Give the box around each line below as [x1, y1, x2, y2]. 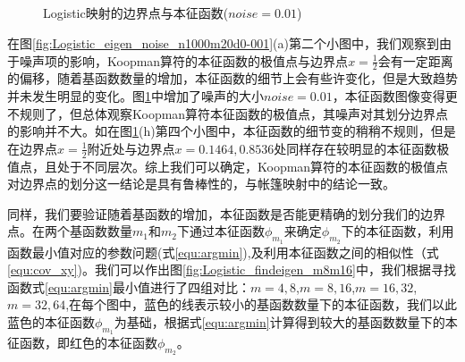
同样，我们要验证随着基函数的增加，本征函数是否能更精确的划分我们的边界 [7, 204, 445, 223]
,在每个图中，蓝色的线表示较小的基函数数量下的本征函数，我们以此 [65, 295, 458, 314]
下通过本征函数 [176, 222, 265, 240]
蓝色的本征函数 [7, 312, 95, 331]
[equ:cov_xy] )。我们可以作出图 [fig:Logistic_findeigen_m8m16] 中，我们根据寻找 [7, 260, 456, 279]
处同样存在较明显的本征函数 [274, 139, 437, 157]
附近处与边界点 [87, 139, 175, 157]
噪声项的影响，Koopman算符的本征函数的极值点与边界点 [19, 51, 349, 70]
